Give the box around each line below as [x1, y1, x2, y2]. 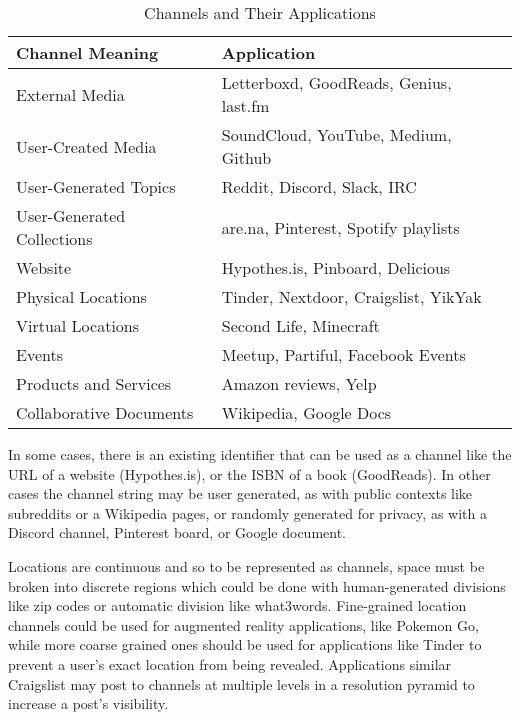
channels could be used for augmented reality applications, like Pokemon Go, [8, 614, 479, 635]
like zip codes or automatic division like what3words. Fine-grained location [8, 595, 467, 616]
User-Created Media [16, 134, 157, 158]
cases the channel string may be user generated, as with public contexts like [8, 483, 473, 504]
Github [221, 146, 272, 169]
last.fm [221, 94, 270, 117]
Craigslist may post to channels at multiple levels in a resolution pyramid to [8, 673, 475, 694]
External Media [16, 82, 125, 106]
